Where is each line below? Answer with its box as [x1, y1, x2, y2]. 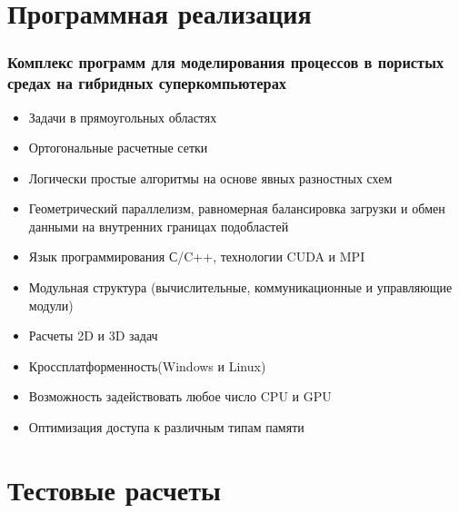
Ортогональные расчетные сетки [28, 138, 208, 157]
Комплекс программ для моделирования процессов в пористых [7, 51, 444, 74]
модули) [28, 295, 74, 314]
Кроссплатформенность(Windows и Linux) [28, 356, 266, 375]
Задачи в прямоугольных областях [28, 107, 217, 126]
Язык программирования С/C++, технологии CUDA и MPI [28, 247, 365, 266]
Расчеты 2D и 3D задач [28, 326, 158, 345]
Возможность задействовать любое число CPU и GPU [28, 387, 332, 406]
